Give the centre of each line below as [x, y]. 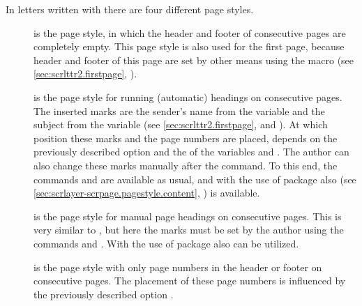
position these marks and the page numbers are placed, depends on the [186, 138]
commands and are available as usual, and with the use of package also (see [195, 179]
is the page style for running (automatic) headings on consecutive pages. [188, 97]
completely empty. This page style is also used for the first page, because [189, 46]
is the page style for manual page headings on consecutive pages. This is [188, 216]
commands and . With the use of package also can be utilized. [166, 243]
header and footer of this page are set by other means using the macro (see [194, 60]
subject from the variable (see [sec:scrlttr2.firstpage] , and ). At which [181, 124]
